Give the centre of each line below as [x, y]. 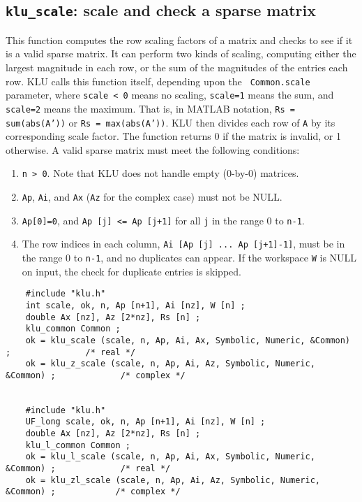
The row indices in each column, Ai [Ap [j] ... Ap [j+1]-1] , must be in [183, 244]
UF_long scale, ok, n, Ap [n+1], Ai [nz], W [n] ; [145, 422]
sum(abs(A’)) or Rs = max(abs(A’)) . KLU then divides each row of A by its [171, 122]
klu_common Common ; [73, 329]
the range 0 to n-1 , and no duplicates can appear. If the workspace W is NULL [189, 257]
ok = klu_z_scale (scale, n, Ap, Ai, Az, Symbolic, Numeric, [170, 364]
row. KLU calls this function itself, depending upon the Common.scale [158, 81]
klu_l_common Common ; [78, 445]
